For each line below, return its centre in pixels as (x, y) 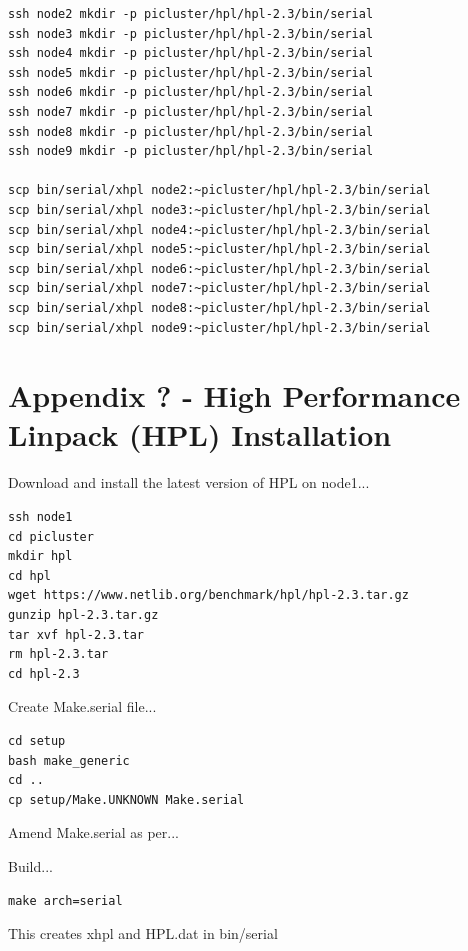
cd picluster (51, 536)
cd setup (37, 740)
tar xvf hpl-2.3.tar (76, 634)
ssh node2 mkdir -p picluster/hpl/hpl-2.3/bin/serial (191, 14)
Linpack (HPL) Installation (200, 434)
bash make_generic (69, 760)
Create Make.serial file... (82, 706)
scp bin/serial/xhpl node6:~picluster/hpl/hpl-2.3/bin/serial (219, 268)
